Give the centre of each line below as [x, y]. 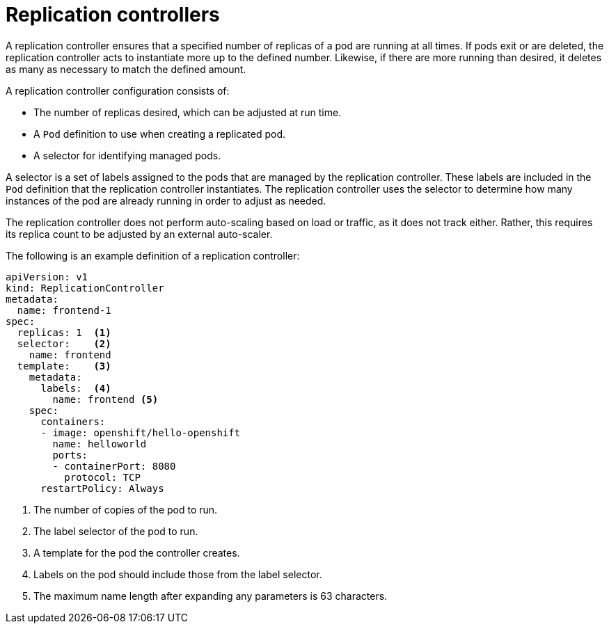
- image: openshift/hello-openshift [141, 432]
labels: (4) [76, 388]
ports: [70, 455]
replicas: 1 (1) [64, 332]
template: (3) [64, 366]
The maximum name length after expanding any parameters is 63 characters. [211, 596]
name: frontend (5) [105, 399]
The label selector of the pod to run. [116, 531]
